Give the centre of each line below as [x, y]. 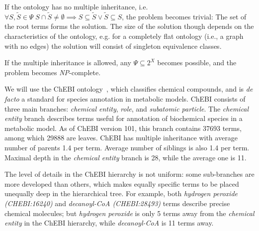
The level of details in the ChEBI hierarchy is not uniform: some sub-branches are [129, 174]
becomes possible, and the [197, 62]
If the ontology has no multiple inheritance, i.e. [76, 6]
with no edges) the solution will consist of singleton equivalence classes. [113, 46]
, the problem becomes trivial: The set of [184, 16]
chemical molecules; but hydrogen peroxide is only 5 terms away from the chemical [129, 213]
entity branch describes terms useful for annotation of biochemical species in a [124, 118]
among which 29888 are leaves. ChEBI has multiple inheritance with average [121, 138]
